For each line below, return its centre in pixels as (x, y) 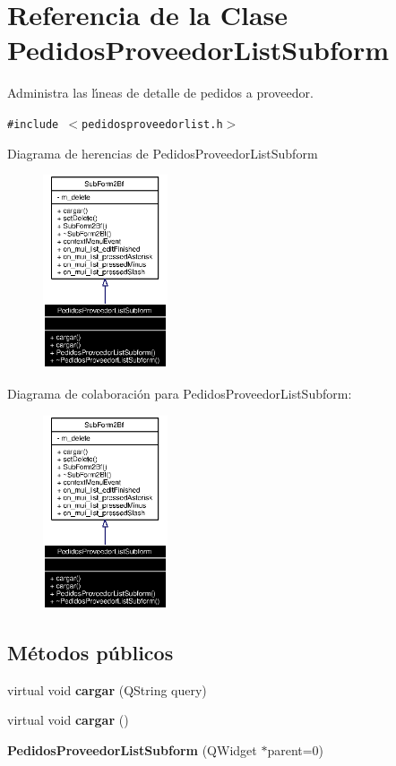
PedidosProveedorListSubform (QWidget (132, 749)
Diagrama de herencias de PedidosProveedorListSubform (163, 153)
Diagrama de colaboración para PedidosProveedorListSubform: (180, 394)
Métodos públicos (90, 652)
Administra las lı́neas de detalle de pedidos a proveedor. (160, 93)
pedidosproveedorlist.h (152, 124)
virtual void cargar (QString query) (107, 689)
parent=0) (296, 749)
